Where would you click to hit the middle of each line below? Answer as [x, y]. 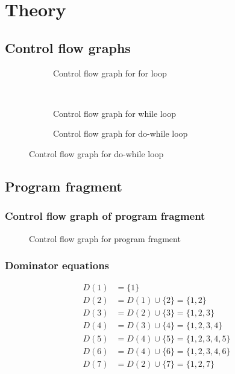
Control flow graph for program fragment [105, 238]
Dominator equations [57, 265]
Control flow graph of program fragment [105, 216]
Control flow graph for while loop [114, 113]
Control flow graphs [68, 47]
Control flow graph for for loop [110, 73]
